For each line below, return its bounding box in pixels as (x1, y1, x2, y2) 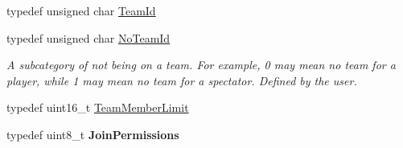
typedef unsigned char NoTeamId (6, 29, 171, 46)
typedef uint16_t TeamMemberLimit (6, 99, 189, 116)
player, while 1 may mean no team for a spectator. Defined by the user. (6, 72, 357, 88)
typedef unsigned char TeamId (6, 2, 156, 18)
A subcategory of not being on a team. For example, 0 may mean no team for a (6, 56, 396, 73)
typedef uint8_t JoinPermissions (6, 125, 179, 142)
